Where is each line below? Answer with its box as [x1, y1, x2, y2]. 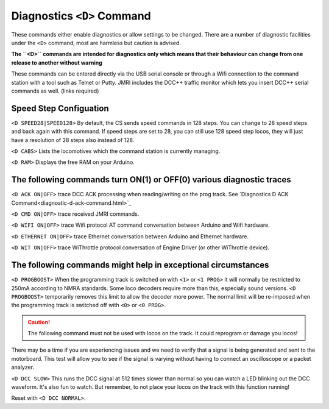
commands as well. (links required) [11, 87, 99, 94]
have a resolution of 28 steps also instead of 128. [11, 136, 135, 143]
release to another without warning [11, 59, 103, 66]
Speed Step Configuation [11, 103, 109, 113]
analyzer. [11, 363, 35, 371]
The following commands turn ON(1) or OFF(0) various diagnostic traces [11, 174, 292, 185]
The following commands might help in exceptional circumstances [11, 260, 269, 271]
